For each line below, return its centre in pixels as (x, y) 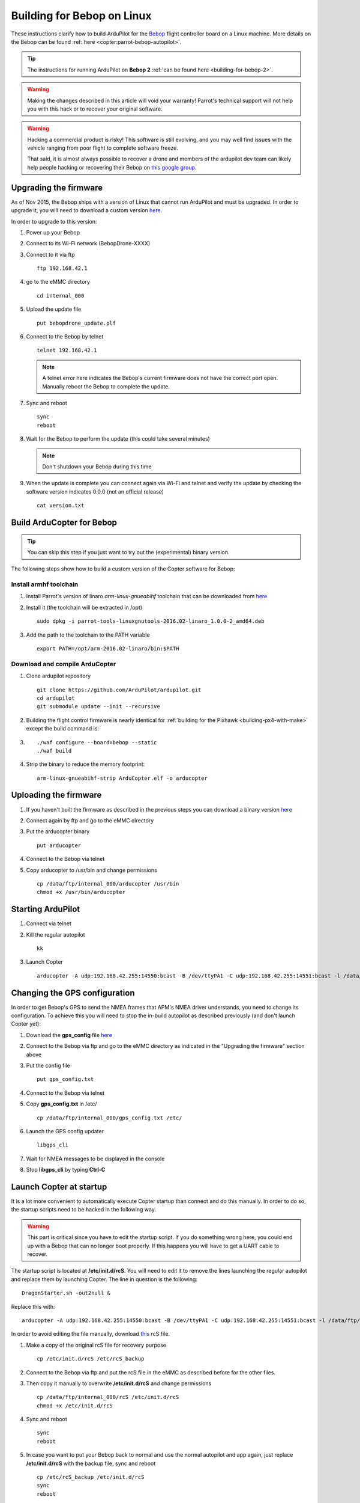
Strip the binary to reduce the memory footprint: (85, 764)
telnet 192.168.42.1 (67, 350)
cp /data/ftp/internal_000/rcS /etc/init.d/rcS (108, 1397)
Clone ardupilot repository (58, 676)
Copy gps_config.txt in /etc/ (61, 1104)
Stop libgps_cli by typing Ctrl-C (66, 1170)
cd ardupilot (56, 698)
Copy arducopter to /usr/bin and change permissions (91, 870)
